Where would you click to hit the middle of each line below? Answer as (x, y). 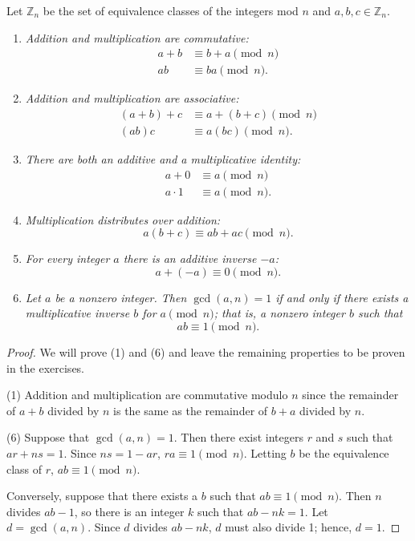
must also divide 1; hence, (289, 527)
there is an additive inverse (190, 258)
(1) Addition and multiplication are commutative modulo (147, 395)
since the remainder (350, 395)
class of (24, 468)
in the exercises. (46, 367)
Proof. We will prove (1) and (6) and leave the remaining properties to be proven (206, 351)
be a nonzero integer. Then (121, 297)
